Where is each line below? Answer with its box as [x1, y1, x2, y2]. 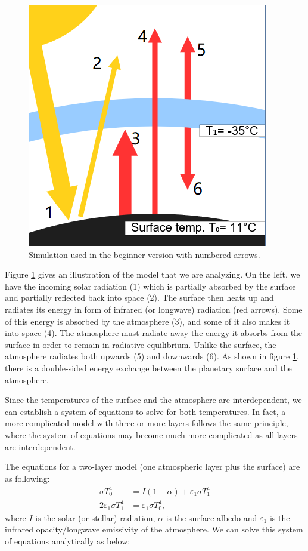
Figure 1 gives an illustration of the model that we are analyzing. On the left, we [5, 268, 300, 281]
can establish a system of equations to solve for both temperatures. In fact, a [5, 405, 286, 417]
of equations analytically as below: [5, 534, 130, 547]
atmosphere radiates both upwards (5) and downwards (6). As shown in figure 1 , [5, 350, 299, 362]
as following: [5, 472, 50, 484]
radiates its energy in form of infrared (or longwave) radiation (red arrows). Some [5, 303, 303, 315]
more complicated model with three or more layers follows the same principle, [5, 417, 288, 429]
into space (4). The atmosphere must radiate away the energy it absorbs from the [5, 327, 303, 339]
